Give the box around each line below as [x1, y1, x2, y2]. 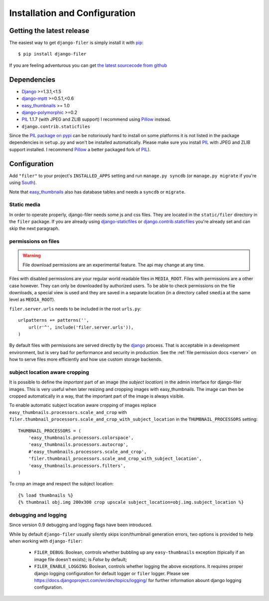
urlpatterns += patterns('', [18, 317, 89, 323]
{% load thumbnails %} [18, 492, 74, 498]
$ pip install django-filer [18, 51, 87, 57]
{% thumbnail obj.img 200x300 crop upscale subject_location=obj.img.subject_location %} [18, 499, 244, 505]
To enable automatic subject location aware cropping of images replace [9, 402, 156, 408]
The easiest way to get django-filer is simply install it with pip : [9, 40, 144, 46]
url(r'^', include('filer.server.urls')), [28, 324, 134, 330]
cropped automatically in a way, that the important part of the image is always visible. [9, 393, 185, 399]
